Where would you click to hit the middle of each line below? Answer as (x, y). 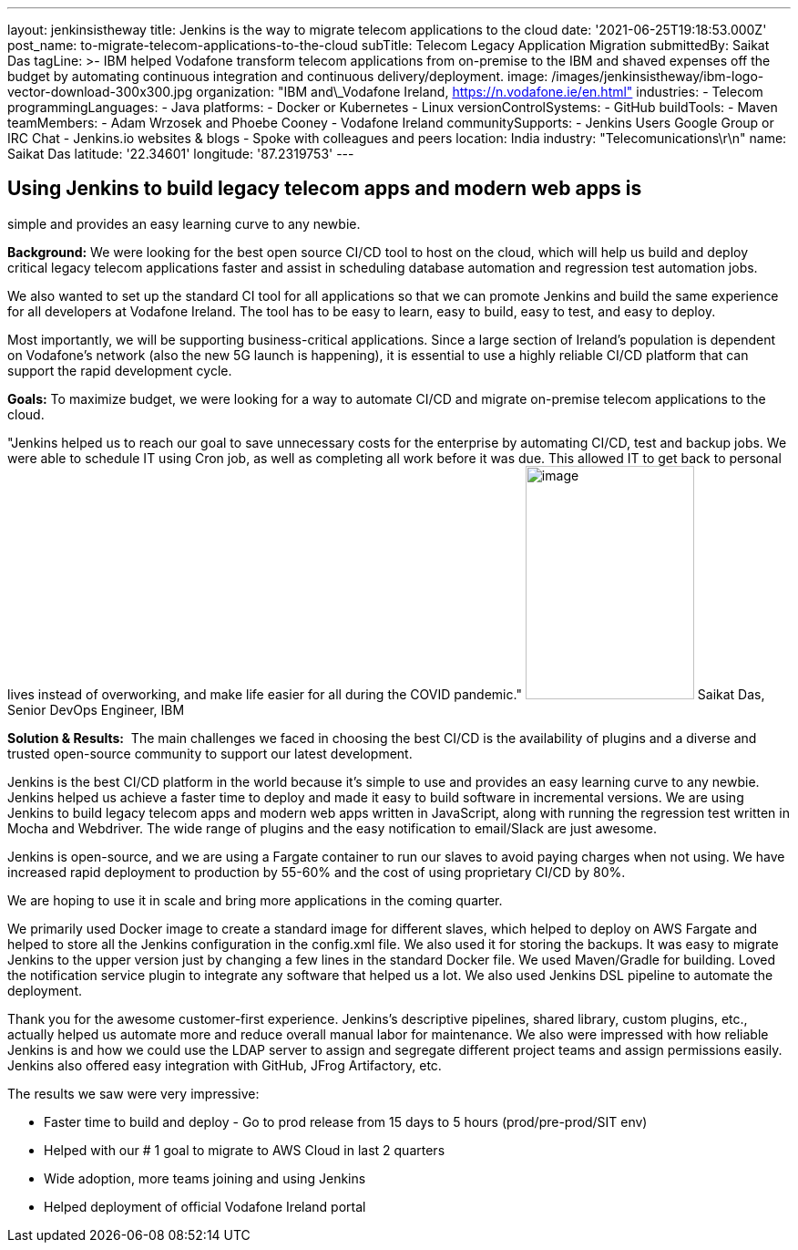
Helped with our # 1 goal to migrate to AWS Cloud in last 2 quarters (245, 1150)
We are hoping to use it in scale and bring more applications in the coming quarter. (255, 900)
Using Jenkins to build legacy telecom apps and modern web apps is (325, 189)
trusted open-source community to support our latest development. (210, 753)
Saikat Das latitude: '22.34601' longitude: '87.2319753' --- (181, 154)
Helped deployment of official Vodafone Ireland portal (205, 1206)
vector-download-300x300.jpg (100, 92)
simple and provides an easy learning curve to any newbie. (184, 223)
